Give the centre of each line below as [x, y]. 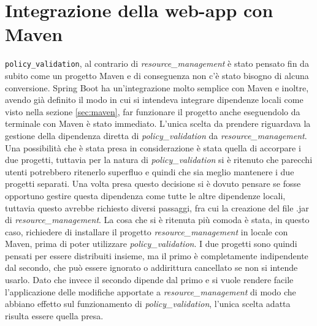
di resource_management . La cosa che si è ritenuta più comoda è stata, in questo [157, 220]
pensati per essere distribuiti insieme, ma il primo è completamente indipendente [157, 255]
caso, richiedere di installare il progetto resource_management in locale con [147, 231]
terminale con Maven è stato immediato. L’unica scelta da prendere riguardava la [158, 123]
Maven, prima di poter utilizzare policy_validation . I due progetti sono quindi [151, 244]
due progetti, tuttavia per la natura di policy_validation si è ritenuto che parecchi [159, 160]
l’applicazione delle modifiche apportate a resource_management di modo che [151, 291]
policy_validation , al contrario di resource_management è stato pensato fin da [157, 63]
